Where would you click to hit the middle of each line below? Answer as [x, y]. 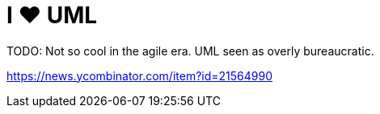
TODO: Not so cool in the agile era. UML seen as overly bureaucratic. [190, 51]
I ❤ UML [52, 15]
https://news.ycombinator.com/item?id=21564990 [139, 75]
